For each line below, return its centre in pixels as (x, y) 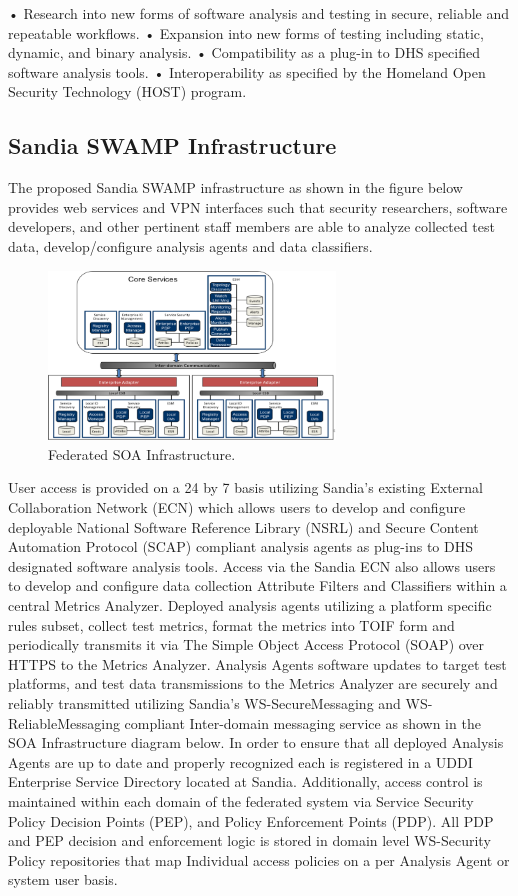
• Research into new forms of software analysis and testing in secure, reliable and (259, 13)
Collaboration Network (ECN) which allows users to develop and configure (237, 507)
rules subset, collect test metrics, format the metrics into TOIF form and (231, 624)
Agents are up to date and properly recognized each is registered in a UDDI (240, 761)
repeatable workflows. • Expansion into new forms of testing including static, (246, 32)
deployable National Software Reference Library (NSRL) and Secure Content (243, 526)
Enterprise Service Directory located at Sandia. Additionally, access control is (245, 781)
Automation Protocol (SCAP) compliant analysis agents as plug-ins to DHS (240, 546)
